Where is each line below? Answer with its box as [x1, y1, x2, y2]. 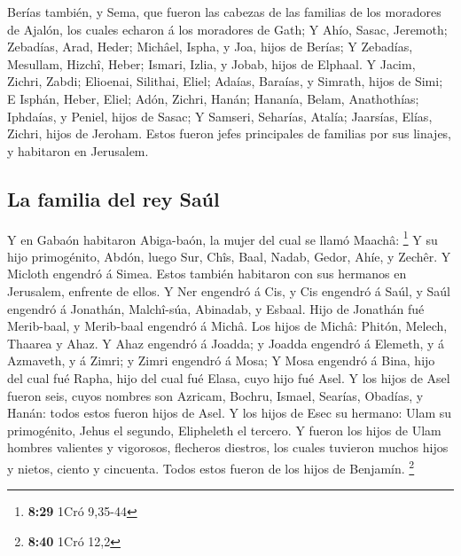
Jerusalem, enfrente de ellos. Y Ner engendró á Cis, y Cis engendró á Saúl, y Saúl [7, 281, 451, 300]
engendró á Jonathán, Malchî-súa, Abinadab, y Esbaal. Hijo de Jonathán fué [7, 299, 425, 317]
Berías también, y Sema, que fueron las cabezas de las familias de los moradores [7, 3, 441, 20]
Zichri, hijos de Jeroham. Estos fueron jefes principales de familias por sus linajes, [7, 124, 452, 143]
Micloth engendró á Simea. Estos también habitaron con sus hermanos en [7, 264, 407, 283]
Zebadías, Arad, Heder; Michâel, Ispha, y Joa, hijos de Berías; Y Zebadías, [7, 37, 413, 56]
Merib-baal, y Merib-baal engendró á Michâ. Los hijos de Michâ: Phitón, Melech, [7, 317, 448, 335]
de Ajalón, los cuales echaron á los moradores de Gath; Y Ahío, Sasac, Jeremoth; [7, 20, 448, 38]
